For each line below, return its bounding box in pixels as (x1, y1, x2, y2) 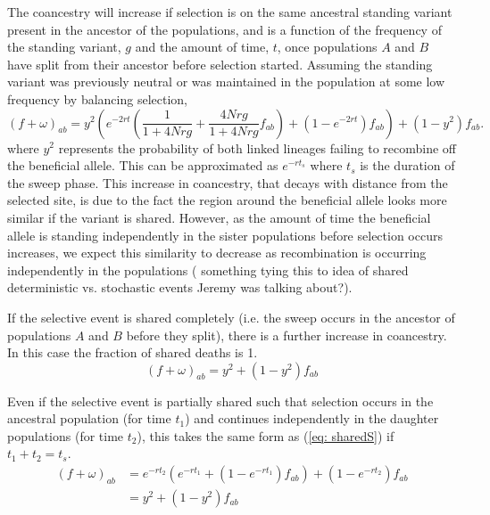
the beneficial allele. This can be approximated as (7, 156, 278, 175)
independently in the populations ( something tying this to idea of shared (7, 260, 409, 279)
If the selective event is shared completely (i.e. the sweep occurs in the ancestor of (7, 307, 455, 326)
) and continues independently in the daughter (185, 409, 439, 428)
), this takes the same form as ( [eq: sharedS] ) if (137, 426, 394, 445)
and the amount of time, (135, 37, 270, 56)
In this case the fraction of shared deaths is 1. (7, 343, 258, 362)
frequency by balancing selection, (7, 89, 187, 108)
